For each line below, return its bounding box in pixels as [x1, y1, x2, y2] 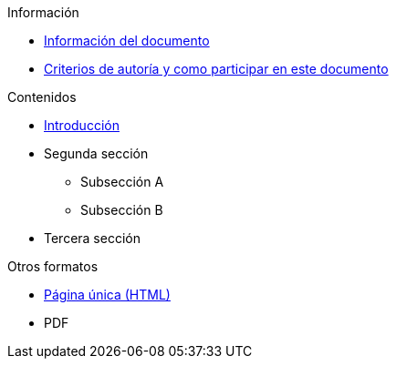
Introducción [44, 117, 120, 133]
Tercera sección [44, 230, 141, 246]
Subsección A [80, 174, 164, 189]
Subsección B [80, 202, 163, 218]
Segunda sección [44, 146, 149, 161]
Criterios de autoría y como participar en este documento [44, 61, 389, 76]
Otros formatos [7, 259, 99, 274]
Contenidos [7, 89, 77, 105]
